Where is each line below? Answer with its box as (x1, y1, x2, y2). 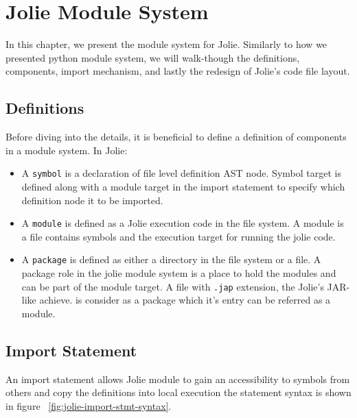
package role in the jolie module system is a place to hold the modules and (21, 266, 336, 280)
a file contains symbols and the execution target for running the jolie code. (21, 229, 336, 243)
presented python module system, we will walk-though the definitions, (5, 50, 300, 64)
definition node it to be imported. (21, 193, 163, 207)
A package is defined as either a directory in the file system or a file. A (21, 252, 321, 267)
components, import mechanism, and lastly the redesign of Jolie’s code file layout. (5, 64, 350, 78)
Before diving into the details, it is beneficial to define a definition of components (5, 130, 347, 144)
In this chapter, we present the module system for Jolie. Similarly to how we (5, 37, 327, 51)
